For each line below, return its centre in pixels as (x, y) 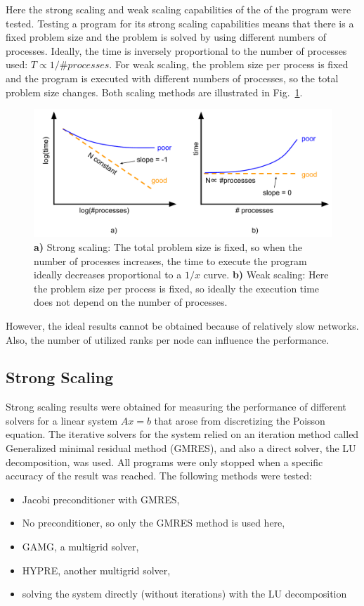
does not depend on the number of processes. (131, 302)
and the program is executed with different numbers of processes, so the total (172, 78)
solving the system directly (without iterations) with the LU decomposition (184, 594)
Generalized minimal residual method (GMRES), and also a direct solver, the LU (181, 448)
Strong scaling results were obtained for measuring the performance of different (176, 407)
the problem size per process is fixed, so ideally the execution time (177, 288)
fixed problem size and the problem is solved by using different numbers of (166, 37)
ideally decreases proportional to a (108, 275)
